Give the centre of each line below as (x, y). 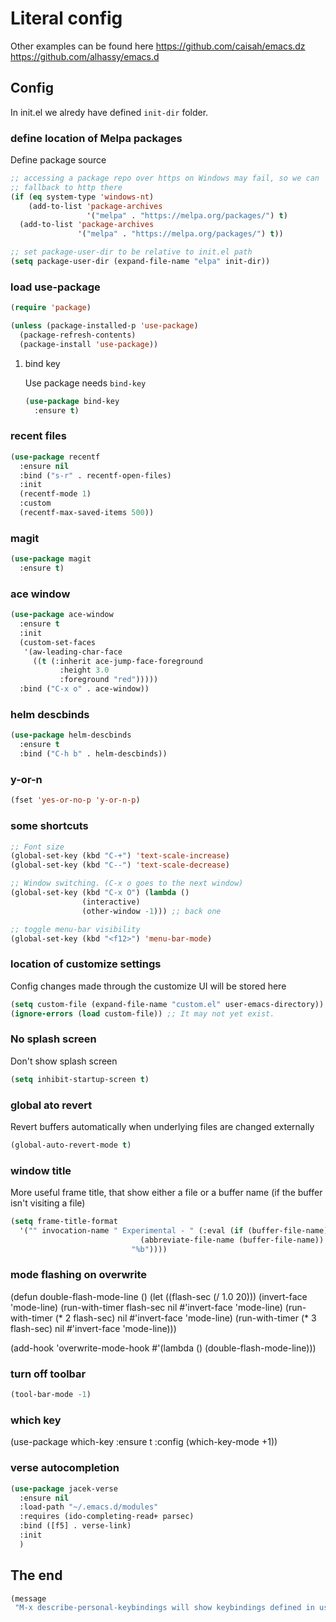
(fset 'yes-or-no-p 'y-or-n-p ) (75, 800)
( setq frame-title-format (64, 1222)
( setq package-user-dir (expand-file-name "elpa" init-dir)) (140, 262)
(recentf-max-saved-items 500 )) (87, 513)
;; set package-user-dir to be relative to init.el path (131, 252)
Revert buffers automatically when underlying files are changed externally (162, 1126)
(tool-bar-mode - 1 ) (51, 1395)
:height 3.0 (84, 670)
